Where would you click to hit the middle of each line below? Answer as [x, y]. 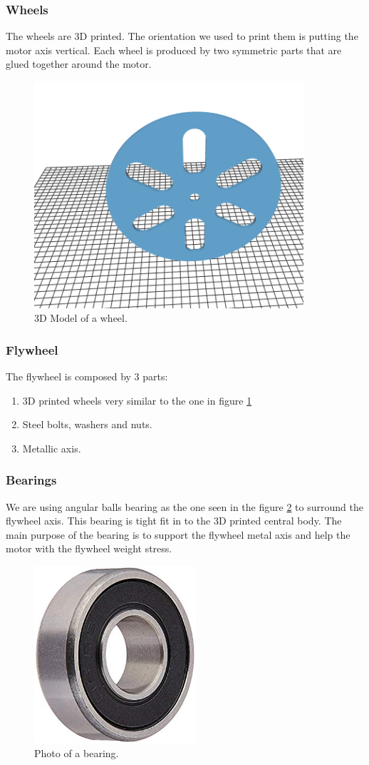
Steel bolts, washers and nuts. [87, 424]
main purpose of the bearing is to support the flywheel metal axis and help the [178, 534]
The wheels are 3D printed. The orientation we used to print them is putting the [182, 36]
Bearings [31, 480]
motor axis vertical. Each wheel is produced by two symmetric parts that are [174, 50]
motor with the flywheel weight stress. [89, 548]
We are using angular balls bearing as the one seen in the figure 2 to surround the [184, 506]
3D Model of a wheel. [81, 318]
